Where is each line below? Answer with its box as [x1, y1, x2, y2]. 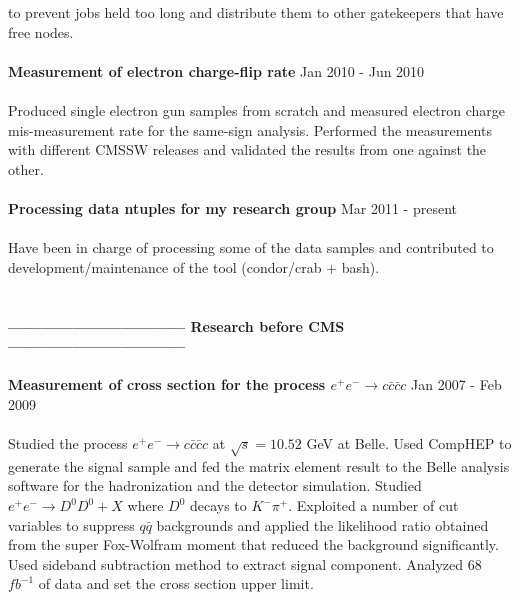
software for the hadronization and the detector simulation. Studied [8, 475, 422, 496]
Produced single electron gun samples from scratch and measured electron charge [8, 99, 506, 120]
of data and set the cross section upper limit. [38, 573, 314, 594]
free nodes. [8, 21, 74, 42]
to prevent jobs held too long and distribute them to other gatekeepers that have [8, 2, 504, 22]
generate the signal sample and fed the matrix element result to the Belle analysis [8, 455, 510, 476]
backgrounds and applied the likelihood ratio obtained [156, 514, 489, 535]
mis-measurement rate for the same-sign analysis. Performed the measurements [8, 119, 492, 140]
